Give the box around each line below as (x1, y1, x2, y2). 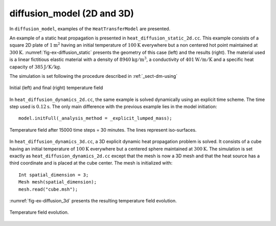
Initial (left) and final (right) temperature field (9, 85, 103, 91)
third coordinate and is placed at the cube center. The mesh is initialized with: (9, 160, 173, 166)
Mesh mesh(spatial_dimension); (18, 179, 97, 185)
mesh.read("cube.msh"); (18, 186, 78, 192)
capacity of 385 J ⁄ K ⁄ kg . (9, 64, 61, 70)
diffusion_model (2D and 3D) (9, 8, 134, 19)
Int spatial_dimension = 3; (18, 172, 89, 178)
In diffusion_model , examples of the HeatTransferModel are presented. (9, 26, 171, 32)
